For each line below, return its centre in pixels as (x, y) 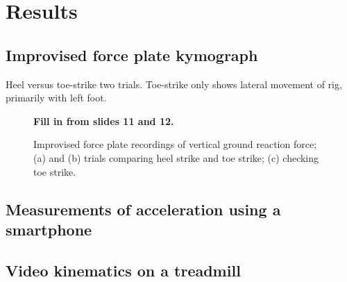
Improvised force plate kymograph (132, 55)
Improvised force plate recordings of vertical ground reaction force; (175, 144)
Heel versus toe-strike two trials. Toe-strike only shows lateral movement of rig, (174, 84)
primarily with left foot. (56, 98)
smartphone (49, 229)
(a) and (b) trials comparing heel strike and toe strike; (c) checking (176, 157)
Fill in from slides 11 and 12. (104, 121)
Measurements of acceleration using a (143, 209)
